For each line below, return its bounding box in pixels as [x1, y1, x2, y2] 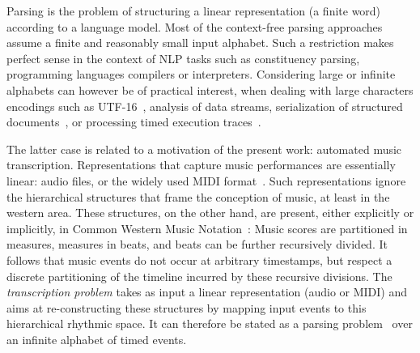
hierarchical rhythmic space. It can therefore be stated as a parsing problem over [6, 315, 413, 332]
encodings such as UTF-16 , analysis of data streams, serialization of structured [6, 97, 403, 114]
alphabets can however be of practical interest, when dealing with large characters [6, 81, 414, 98]
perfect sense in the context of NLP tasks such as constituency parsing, [6, 49, 360, 66]
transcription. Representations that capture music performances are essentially [6, 156, 396, 173]
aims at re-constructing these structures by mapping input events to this [6, 299, 367, 316]
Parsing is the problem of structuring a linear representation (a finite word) [6, 2, 381, 19]
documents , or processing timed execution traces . [6, 113, 261, 130]
